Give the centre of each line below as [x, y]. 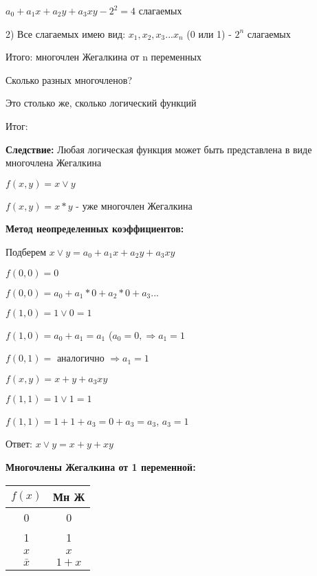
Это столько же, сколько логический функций [101, 103]
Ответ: [19, 444]
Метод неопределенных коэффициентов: [95, 229]
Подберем [26, 251]
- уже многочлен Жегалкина [134, 205]
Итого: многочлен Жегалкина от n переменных [103, 57]
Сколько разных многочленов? [69, 79]
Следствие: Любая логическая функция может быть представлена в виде [159, 149]
